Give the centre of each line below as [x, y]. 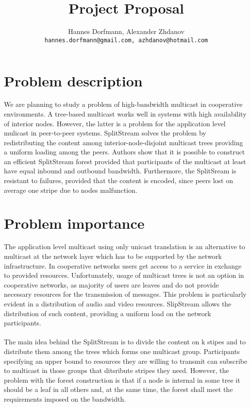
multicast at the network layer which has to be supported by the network [113, 256]
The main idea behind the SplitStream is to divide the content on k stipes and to [125, 342]
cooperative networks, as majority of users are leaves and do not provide [111, 284]
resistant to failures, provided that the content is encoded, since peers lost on [119, 180]
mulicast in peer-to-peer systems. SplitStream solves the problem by [105, 133]
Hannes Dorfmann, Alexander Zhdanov [126, 31]
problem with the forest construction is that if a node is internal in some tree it [122, 380]
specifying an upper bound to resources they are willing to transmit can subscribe [126, 361]
